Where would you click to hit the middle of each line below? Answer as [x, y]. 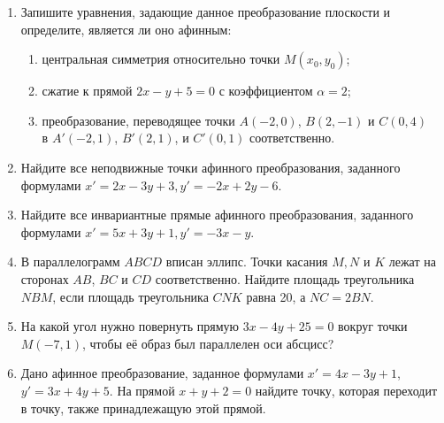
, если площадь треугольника [130, 296]
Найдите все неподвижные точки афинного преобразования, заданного [211, 167]
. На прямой [142, 390]
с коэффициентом [266, 91]
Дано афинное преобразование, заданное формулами [162, 373]
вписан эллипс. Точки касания [247, 261]
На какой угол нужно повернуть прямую [130, 326]
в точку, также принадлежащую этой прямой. [143, 408]
